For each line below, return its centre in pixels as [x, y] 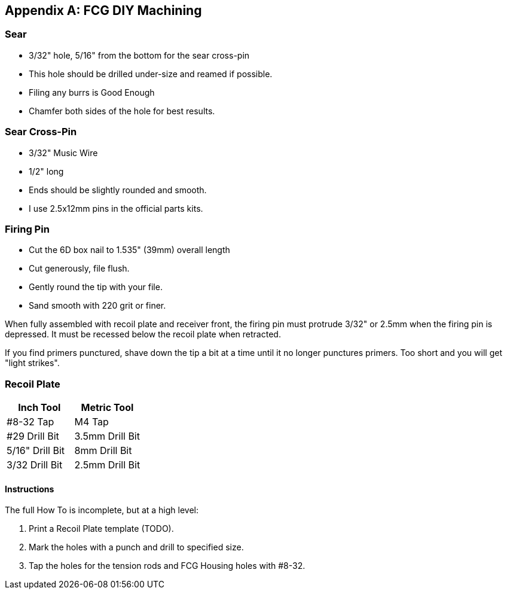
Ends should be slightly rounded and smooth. [118, 190]
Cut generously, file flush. [79, 269]
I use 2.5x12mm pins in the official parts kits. [116, 208]
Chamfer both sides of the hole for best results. [122, 111]
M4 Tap [91, 422]
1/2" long [46, 171]
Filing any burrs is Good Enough [92, 92]
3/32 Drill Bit [35, 465]
